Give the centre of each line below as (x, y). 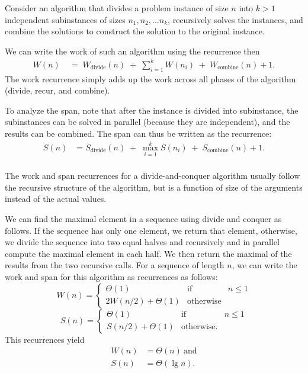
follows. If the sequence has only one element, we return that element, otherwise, (151, 230)
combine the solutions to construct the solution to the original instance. (135, 31)
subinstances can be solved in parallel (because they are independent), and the (147, 122)
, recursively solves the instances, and (235, 19)
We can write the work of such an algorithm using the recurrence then (132, 51)
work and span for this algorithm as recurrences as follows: (111, 276)
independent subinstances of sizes (65, 19)
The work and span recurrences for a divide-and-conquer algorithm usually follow (153, 176)
